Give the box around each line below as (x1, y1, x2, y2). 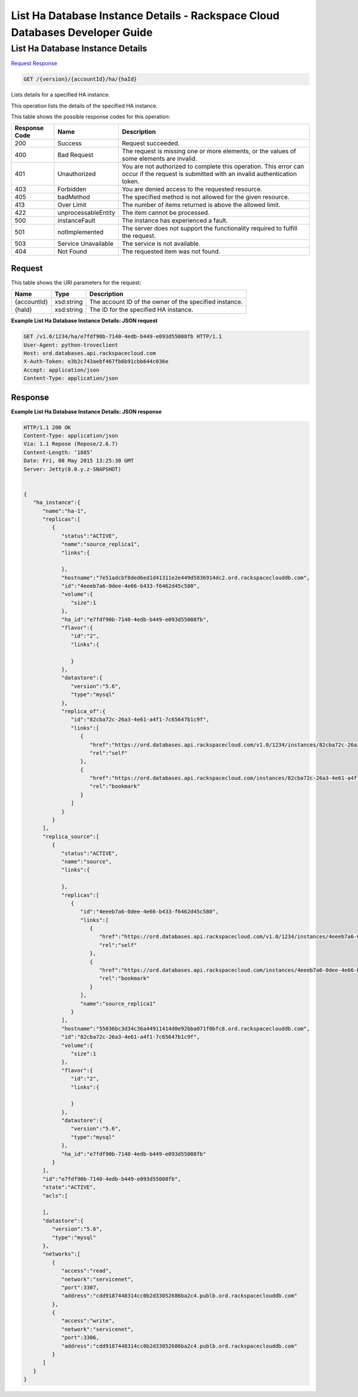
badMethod (57, 193, 91, 201)
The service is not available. (122, 239, 201, 248)
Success (57, 139, 82, 147)
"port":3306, (61, 1334, 100, 1341)
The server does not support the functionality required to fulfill (122, 224, 298, 233)
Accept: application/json (23, 366, 100, 373)
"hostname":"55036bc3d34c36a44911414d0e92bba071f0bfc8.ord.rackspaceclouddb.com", (61, 1025, 310, 1032)
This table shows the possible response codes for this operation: (11, 113, 171, 120)
